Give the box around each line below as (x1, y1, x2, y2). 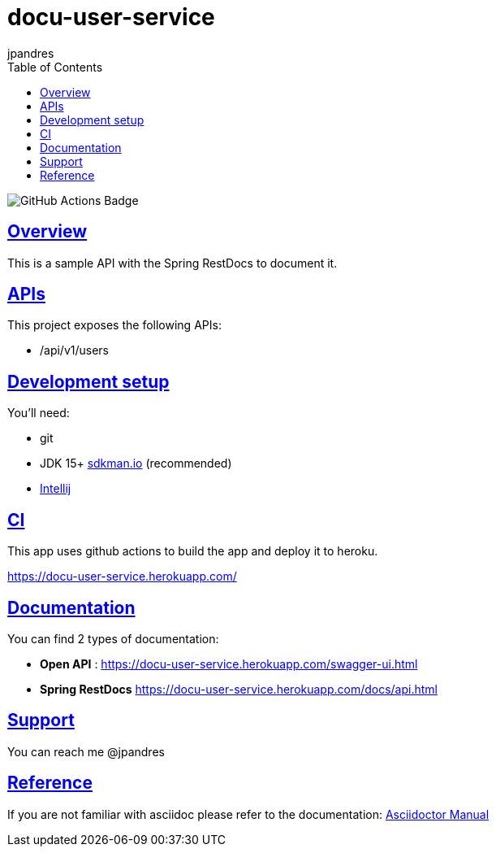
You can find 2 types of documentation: (7, 631, 219, 646)
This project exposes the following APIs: (7, 318, 222, 333)
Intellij (40, 481, 71, 496)
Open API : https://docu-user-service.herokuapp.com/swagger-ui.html (40, 656, 418, 671)
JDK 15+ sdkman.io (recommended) (40, 456, 232, 471)
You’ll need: (7, 406, 70, 420)
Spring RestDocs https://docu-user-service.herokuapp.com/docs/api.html (40, 681, 438, 696)
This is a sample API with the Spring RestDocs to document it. (7, 255, 338, 270)
